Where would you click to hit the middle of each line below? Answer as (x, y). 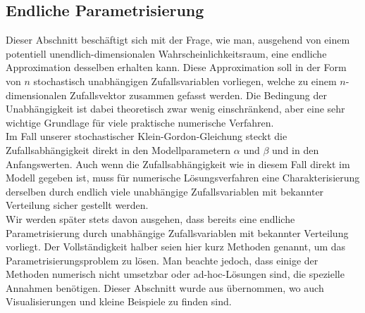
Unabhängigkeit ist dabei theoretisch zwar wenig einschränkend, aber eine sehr (175, 109)
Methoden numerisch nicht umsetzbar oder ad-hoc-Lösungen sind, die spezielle (175, 274)
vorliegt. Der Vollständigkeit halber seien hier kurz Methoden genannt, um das (176, 247)
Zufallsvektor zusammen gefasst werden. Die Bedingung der (198, 95)
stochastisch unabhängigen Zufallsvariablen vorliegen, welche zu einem (185, 81)
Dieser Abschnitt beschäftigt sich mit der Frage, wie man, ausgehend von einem (178, 40)
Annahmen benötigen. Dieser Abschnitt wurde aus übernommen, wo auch (165, 287)
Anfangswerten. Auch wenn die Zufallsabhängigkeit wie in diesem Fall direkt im (178, 164)
